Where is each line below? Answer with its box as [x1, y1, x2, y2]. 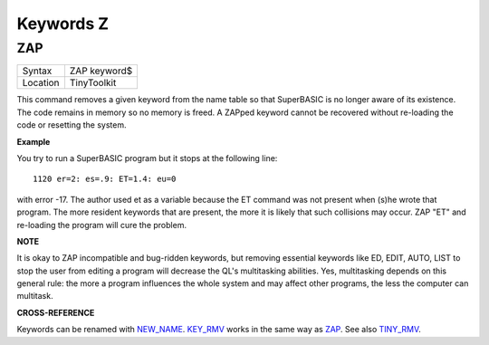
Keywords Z [16, 14, 109, 34]
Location [22, 77, 60, 90]
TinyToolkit [69, 77, 117, 90]
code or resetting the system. [16, 120, 127, 130]
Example [16, 136, 51, 147]
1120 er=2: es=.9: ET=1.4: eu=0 [33, 174, 177, 185]
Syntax [22, 64, 53, 77]
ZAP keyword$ [69, 64, 133, 77]
